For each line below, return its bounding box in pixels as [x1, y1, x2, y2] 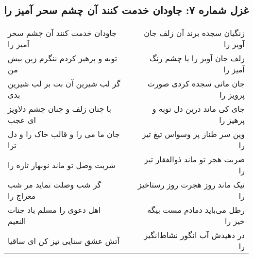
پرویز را [219, 89, 245, 101]
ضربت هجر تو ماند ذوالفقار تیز [144, 154, 245, 165]
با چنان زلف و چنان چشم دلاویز [8, 103, 111, 115]
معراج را [8, 190, 36, 202]
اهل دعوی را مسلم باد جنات [8, 204, 101, 216]
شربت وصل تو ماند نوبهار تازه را [8, 159, 116, 171]
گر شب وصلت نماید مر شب [8, 179, 101, 190]
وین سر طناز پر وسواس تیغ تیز [142, 128, 245, 140]
